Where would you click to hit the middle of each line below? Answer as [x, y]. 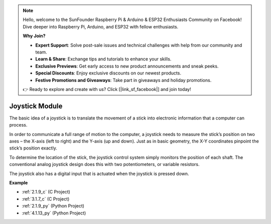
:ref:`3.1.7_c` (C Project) [46, 199]
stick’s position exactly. [33, 148]
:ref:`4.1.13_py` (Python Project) [54, 213]
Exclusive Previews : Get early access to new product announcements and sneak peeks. [127, 66]
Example [19, 182]
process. [18, 125]
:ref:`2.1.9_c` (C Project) [46, 192]
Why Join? [34, 36]
